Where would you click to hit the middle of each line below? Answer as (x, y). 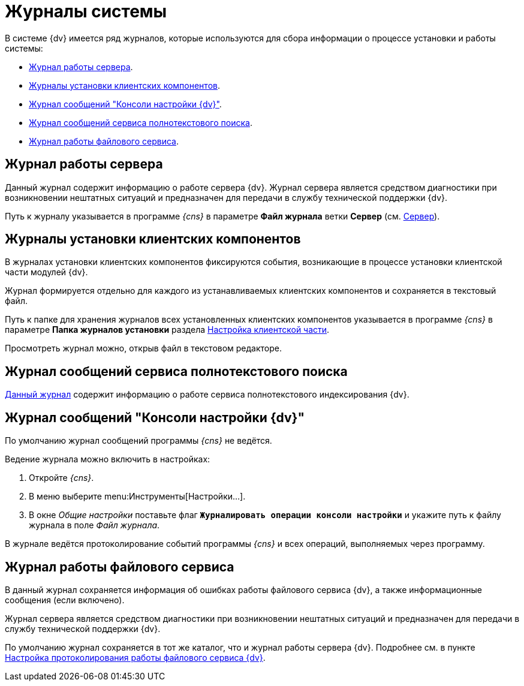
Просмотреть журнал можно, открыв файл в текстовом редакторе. (144, 348)
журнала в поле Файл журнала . (94, 525)
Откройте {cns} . (61, 478)
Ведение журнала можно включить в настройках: (108, 459)
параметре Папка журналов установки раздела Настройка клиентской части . (167, 330)
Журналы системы (86, 11)
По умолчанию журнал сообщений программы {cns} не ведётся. (138, 441)
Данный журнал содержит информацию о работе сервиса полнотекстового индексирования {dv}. (207, 395)
